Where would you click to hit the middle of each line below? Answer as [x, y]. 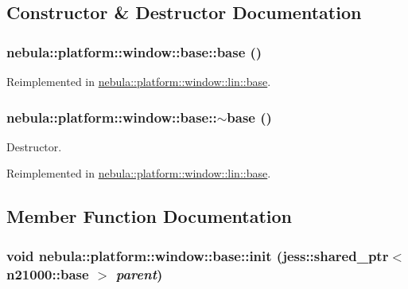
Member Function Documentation [150, 216]
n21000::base [48, 273]
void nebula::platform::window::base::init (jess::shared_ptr [198, 255]
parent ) [139, 273]
